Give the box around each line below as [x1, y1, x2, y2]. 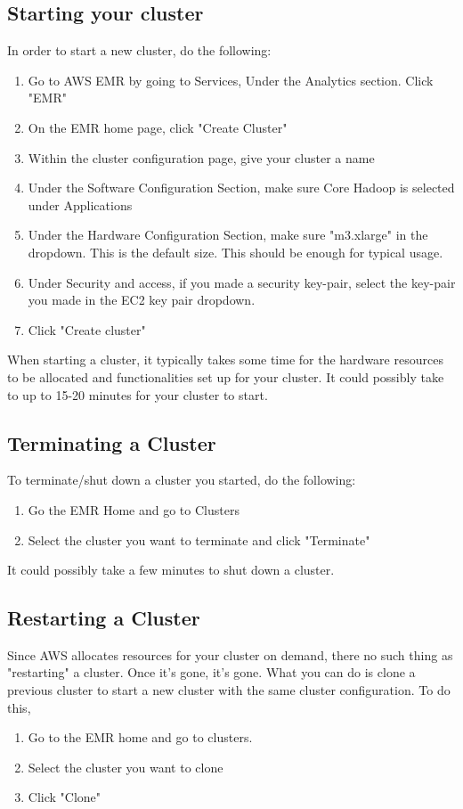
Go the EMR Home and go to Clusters [28, 500, 240, 519]
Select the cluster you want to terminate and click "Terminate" [28, 530, 370, 549]
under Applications [28, 195, 133, 214]
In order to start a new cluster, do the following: [7, 41, 272, 60]
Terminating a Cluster [7, 429, 216, 456]
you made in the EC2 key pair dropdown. [28, 290, 256, 309]
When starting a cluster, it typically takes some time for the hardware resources [7, 350, 443, 369]
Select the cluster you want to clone [28, 757, 223, 776]
